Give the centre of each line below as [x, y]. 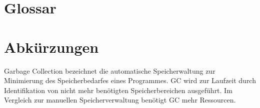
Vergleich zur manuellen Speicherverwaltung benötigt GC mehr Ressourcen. [120, 100]
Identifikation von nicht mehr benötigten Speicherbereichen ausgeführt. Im [118, 90]
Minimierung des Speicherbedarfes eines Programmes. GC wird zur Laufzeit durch [130, 80]
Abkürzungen [51, 47]
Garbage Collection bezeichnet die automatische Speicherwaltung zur [110, 70]
